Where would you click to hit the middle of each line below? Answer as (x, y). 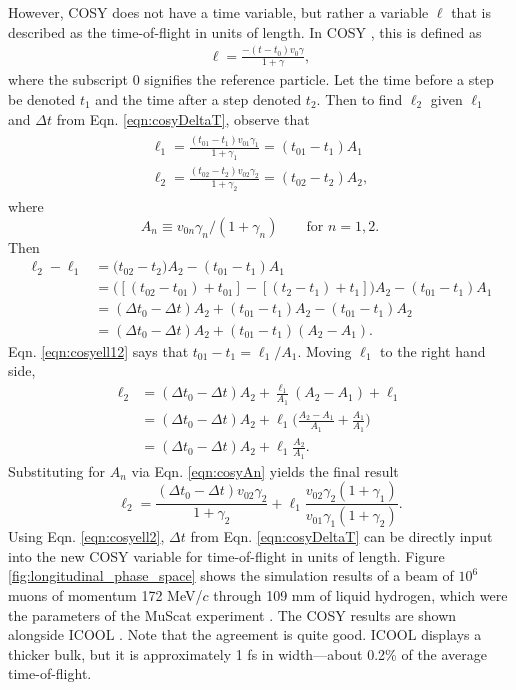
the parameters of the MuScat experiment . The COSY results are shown (232, 614)
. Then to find (359, 98)
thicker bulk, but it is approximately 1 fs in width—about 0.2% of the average (248, 653)
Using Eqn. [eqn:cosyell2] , (86, 536)
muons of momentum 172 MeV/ (105, 594)
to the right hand (433, 350)
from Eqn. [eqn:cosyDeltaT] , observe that (183, 118)
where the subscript (68, 79)
